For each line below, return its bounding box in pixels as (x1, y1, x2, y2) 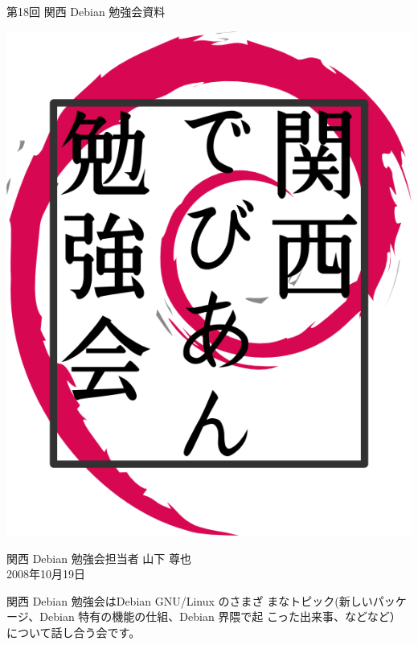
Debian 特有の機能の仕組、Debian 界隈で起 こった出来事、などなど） (39, 608, 401, 625)
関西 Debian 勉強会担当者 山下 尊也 (6, 549, 192, 566)
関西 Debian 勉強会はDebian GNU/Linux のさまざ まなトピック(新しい (6, 592, 373, 609)
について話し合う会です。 (6, 623, 141, 640)
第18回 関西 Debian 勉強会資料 (6, 3, 166, 19)
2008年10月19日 (6, 565, 85, 582)
